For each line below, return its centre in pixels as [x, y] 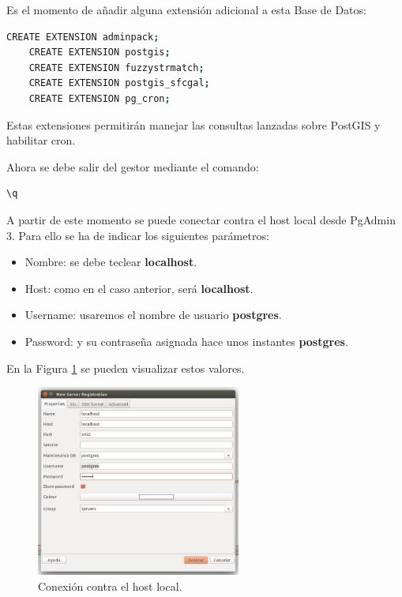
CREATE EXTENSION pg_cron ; [100, 98]
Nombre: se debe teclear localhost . [111, 262]
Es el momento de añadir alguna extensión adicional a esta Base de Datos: [186, 9]
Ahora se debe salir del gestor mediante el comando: [133, 166]
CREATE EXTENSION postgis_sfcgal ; [119, 83]
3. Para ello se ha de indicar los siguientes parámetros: [138, 235]
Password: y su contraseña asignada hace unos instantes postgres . [186, 341]
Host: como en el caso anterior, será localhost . [139, 288]
